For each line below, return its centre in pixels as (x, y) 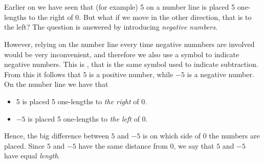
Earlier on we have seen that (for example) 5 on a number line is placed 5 (120, 7)
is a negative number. (221, 74)
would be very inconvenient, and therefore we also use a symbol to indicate (122, 54)
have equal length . (32, 156)
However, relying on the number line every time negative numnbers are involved (129, 44)
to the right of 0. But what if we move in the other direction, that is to (140, 17)
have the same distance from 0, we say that (146, 145)
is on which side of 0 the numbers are (201, 136)
